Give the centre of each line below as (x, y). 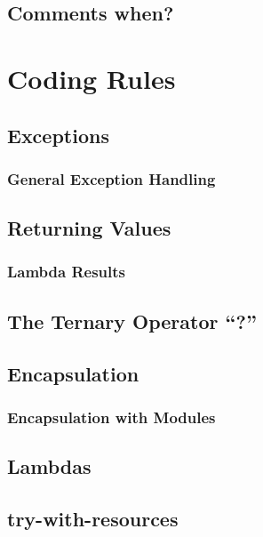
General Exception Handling (112, 178)
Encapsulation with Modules (112, 417)
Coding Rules (92, 78)
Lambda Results (67, 272)
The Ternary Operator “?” (132, 321)
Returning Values (89, 228)
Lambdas (49, 466)
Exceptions (58, 135)
